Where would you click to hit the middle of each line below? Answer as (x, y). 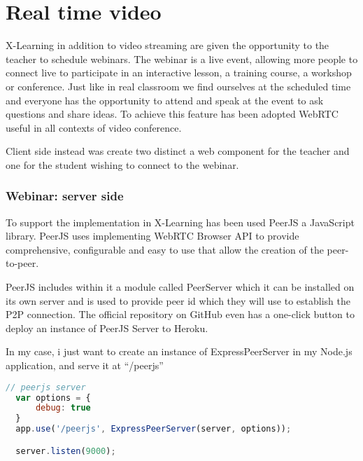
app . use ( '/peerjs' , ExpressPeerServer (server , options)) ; (154, 429)
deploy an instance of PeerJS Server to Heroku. (107, 328)
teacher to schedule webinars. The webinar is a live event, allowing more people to (182, 59)
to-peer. (22, 263)
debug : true (63, 408)
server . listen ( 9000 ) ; (66, 451)
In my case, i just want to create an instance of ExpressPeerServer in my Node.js (179, 351)
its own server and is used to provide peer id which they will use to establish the (178, 300)
